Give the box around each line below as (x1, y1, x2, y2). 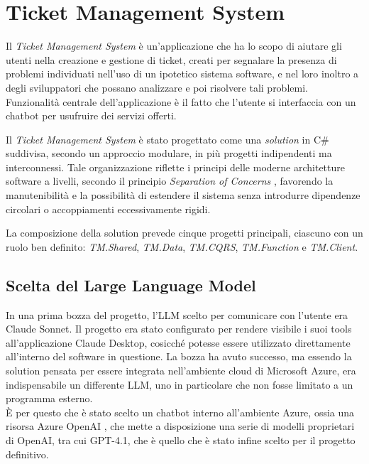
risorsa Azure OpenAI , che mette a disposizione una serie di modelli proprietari (6, 419, 355, 433)
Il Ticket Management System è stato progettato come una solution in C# (6, 131, 329, 146)
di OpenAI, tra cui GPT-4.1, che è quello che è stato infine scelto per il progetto (6, 432, 356, 447)
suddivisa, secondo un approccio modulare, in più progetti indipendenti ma (6, 146, 332, 161)
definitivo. (6, 446, 49, 461)
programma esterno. (6, 391, 93, 406)
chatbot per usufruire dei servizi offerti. (6, 108, 177, 123)
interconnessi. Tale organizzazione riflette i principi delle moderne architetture (6, 159, 345, 174)
